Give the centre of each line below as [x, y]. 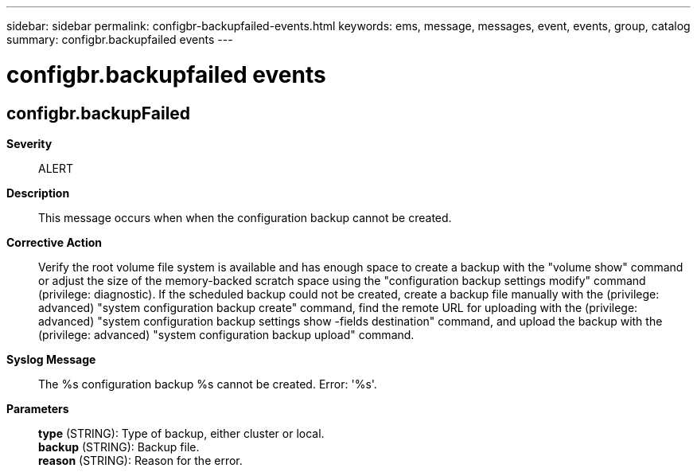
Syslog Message [51, 359]
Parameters [38, 408]
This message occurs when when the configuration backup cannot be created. [245, 217]
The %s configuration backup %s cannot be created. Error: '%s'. [208, 384]
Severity [29, 143]
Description [38, 193]
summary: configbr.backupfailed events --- [120, 39]
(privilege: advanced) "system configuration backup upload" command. [226, 334]
